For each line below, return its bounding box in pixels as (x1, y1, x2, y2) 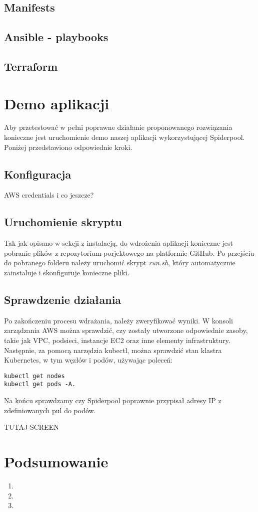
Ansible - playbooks (4, 29, 108, 45)
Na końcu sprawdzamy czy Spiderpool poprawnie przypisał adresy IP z (4, 395, 221, 406)
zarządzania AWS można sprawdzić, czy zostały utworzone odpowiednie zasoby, (4, 325, 248, 335)
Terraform (4, 58, 58, 74)
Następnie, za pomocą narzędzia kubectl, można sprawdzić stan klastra (4, 345, 222, 355)
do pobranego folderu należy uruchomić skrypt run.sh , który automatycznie (4, 257, 235, 268)
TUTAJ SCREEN (4, 422, 59, 432)
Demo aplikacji (4, 93, 109, 113)
